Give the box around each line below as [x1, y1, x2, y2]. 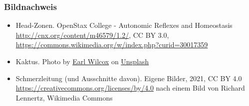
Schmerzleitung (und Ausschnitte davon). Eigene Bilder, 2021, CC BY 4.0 [15, 73, 242, 83]
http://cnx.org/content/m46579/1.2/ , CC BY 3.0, [15, 29, 169, 40]
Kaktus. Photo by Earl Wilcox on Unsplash [15, 56, 149, 66]
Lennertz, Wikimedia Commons [15, 92, 113, 103]
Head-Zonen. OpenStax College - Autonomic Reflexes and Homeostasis [15, 20, 233, 30]
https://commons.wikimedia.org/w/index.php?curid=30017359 [15, 39, 208, 50]
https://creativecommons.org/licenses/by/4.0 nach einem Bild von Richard [15, 83, 245, 93]
